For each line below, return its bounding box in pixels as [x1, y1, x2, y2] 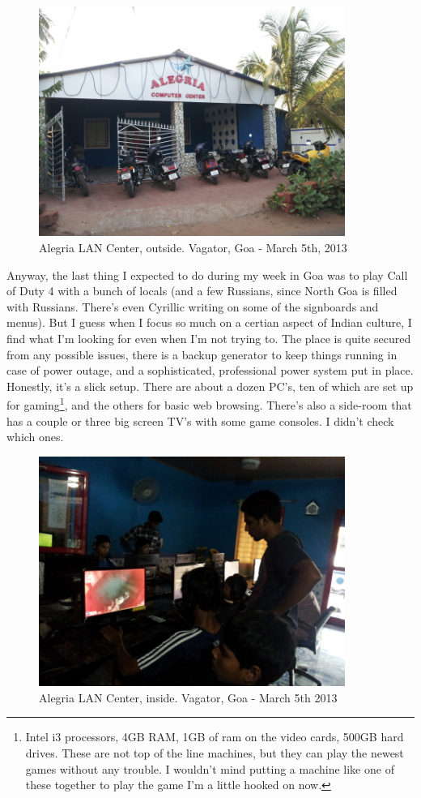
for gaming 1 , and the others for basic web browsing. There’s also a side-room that [6, 394, 412, 414]
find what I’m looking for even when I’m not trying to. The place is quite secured [6, 330, 411, 347]
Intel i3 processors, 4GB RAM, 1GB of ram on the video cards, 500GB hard [25, 728, 404, 745]
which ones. [6, 428, 64, 445]
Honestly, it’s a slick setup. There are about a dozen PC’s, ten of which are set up [6, 377, 414, 394]
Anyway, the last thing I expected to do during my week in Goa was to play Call [6, 266, 408, 283]
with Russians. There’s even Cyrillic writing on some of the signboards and [6, 298, 379, 315]
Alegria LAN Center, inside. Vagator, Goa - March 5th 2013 [39, 689, 338, 706]
